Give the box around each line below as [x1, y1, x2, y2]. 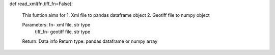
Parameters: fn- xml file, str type [22, 21, 91, 28]
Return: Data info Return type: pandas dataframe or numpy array [22, 38, 158, 44]
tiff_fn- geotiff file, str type [35, 29, 91, 35]
